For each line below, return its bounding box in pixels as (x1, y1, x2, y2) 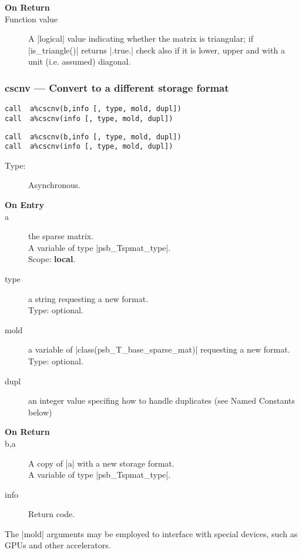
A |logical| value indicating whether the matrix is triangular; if (28, 32, 253, 45)
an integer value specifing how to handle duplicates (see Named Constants (28, 394, 295, 407)
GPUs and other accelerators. (5, 539, 111, 551)
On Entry (5, 199, 44, 210)
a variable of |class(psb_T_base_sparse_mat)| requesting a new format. (28, 343, 290, 356)
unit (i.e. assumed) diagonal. (28, 55, 131, 68)
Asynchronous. (28, 179, 81, 191)
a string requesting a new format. (28, 292, 149, 304)
